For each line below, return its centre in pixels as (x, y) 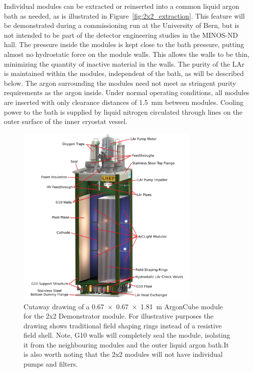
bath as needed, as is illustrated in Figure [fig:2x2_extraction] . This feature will (125, 15)
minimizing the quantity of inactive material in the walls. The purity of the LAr (124, 63)
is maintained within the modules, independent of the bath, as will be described (124, 73)
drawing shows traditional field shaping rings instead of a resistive (123, 325)
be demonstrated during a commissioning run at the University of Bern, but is (122, 25)
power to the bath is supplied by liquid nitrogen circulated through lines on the (123, 112)
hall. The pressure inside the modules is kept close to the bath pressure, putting (124, 44)
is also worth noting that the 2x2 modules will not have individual (123, 354)
